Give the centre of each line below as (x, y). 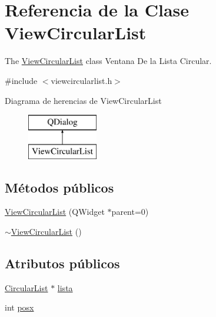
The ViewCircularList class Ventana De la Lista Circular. (108, 61)
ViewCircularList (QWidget (55, 212)
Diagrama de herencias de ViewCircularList (83, 100)
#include (21, 80)
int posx (19, 307)
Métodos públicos (59, 187)
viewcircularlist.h (82, 80)
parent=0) (130, 212)
